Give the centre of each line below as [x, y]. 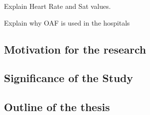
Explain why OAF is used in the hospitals [67, 22]
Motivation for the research [75, 49]
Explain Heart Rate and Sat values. [57, 6]
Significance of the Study [69, 78]
